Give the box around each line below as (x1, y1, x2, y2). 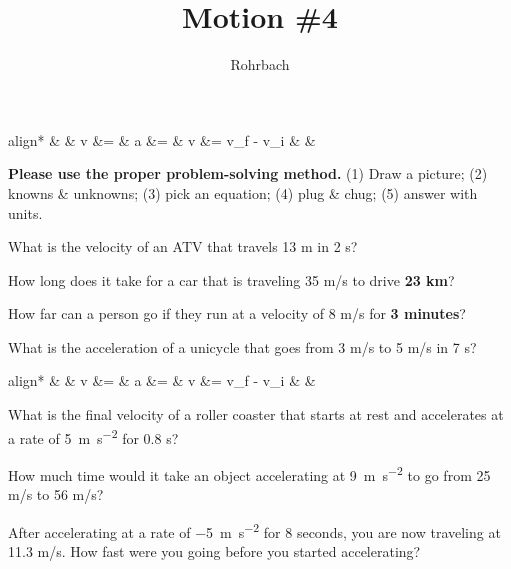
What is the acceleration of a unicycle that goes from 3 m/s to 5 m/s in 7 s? (8, 336, 477, 357)
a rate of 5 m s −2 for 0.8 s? (8, 424, 179, 448)
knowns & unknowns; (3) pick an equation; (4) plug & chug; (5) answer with (8, 182, 478, 203)
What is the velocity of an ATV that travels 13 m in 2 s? (8, 236, 358, 257)
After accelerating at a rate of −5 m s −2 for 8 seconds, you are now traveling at (8, 518, 501, 542)
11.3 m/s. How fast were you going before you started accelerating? (8, 541, 421, 561)
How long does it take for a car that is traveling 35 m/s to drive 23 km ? (8, 269, 455, 290)
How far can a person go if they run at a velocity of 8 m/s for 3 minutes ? (8, 303, 466, 324)
